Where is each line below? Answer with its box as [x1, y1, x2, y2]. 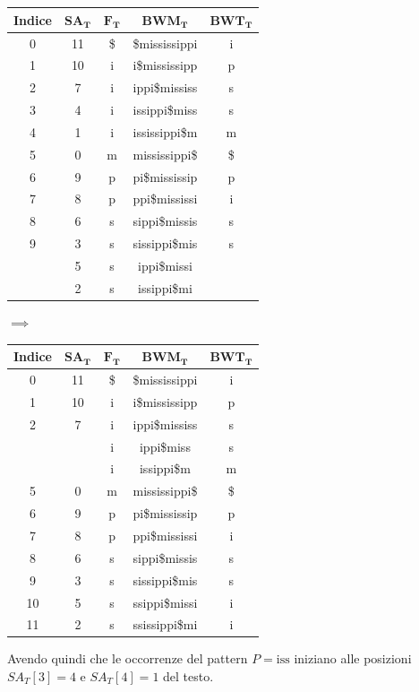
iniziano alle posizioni [294, 649, 412, 668]
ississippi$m [133, 122, 198, 141]
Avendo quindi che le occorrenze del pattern [7, 649, 248, 668]
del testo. [163, 667, 214, 686]
